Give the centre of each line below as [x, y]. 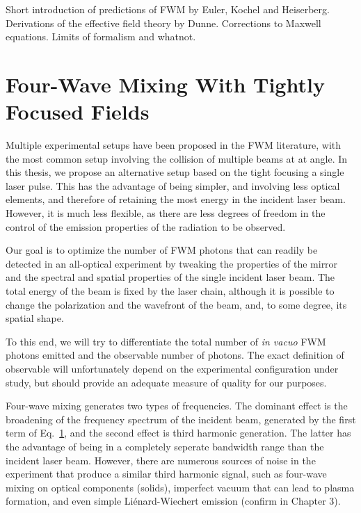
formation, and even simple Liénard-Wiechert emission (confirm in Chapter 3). [173, 501]
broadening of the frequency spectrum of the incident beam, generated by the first [181, 419]
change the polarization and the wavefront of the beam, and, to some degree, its [176, 304]
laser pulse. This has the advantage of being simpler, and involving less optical [173, 185]
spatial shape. [35, 318]
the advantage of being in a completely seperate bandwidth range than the [165, 446]
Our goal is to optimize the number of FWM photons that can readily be [162, 250]
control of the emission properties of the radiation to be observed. [146, 226]
